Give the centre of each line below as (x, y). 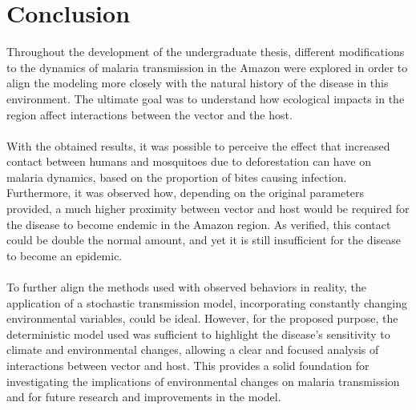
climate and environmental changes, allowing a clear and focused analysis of (193, 350)
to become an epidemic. (65, 255)
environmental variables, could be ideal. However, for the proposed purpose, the (202, 318)
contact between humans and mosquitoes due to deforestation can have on (189, 161)
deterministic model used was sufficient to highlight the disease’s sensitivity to (198, 334)
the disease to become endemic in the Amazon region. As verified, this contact (199, 224)
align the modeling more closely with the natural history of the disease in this (198, 83)
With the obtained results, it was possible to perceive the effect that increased (198, 145)
